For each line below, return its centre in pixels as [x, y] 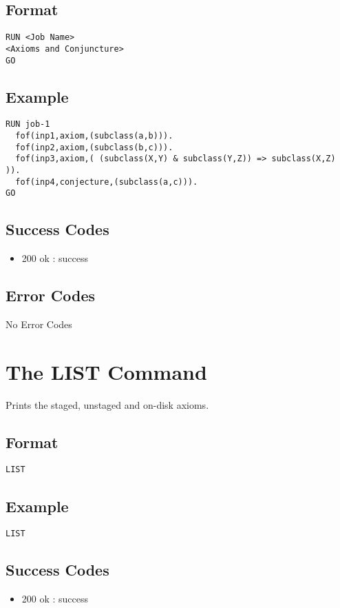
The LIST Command [106, 371]
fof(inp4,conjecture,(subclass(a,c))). [107, 182]
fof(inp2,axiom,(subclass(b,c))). [94, 147]
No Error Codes [39, 324]
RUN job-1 [28, 124]
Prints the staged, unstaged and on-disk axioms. [107, 404]
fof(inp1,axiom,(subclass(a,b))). [94, 136]
